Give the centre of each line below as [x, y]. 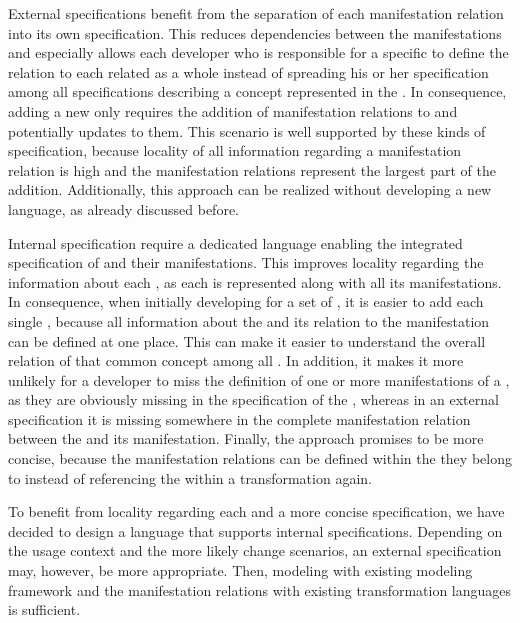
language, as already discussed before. [123, 208]
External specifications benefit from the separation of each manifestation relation [256, 13]
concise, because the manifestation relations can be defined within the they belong [260, 458]
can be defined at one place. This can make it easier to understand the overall [247, 340]
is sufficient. [44, 609]
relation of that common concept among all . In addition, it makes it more [236, 360]
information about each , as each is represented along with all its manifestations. [255, 281]
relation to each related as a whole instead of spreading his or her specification [248, 71]
